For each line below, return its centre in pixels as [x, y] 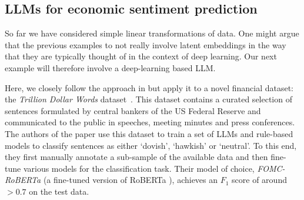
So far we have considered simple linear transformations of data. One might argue [152, 33]
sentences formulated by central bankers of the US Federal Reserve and [133, 110]
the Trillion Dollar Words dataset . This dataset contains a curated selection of [148, 99]
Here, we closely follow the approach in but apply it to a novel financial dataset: [149, 87]
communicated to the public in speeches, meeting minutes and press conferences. [150, 122]
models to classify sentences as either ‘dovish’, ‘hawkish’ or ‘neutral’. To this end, [151, 145]
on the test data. [59, 191]
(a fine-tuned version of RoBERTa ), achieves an [131, 180]
